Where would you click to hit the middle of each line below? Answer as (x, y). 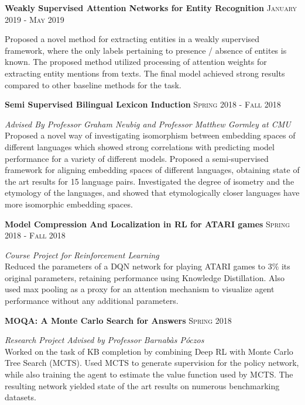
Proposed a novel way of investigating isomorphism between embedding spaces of (150, 135)
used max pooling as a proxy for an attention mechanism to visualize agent (140, 289)
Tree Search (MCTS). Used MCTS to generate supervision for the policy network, (152, 363)
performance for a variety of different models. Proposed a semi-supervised (137, 158)
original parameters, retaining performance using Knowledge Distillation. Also (145, 277)
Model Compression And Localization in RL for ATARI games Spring (147, 224)
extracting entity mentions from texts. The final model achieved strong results (145, 73)
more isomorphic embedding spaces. (69, 204)
